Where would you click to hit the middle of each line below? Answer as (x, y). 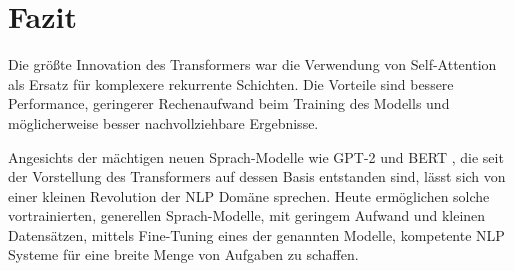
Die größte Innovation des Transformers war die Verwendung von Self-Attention (252, 64)
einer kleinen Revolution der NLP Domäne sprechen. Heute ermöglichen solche (249, 195)
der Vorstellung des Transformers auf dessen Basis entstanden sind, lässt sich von (257, 176)
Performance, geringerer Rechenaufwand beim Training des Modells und (229, 103)
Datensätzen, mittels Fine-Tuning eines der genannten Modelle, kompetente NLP (256, 234)
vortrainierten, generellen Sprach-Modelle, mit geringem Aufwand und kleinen (247, 215)
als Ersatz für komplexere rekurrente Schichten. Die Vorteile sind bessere (231, 83)
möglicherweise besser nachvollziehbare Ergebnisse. (163, 122)
